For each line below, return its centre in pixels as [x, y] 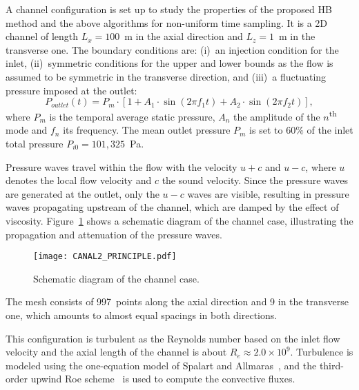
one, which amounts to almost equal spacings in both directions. [142, 315]
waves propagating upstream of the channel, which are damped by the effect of [172, 207]
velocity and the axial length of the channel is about [116, 352]
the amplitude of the [277, 116]
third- [331, 365]
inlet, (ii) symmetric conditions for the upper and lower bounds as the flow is [169, 63]
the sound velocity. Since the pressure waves [255, 180]
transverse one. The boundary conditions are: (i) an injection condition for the [172, 49]
